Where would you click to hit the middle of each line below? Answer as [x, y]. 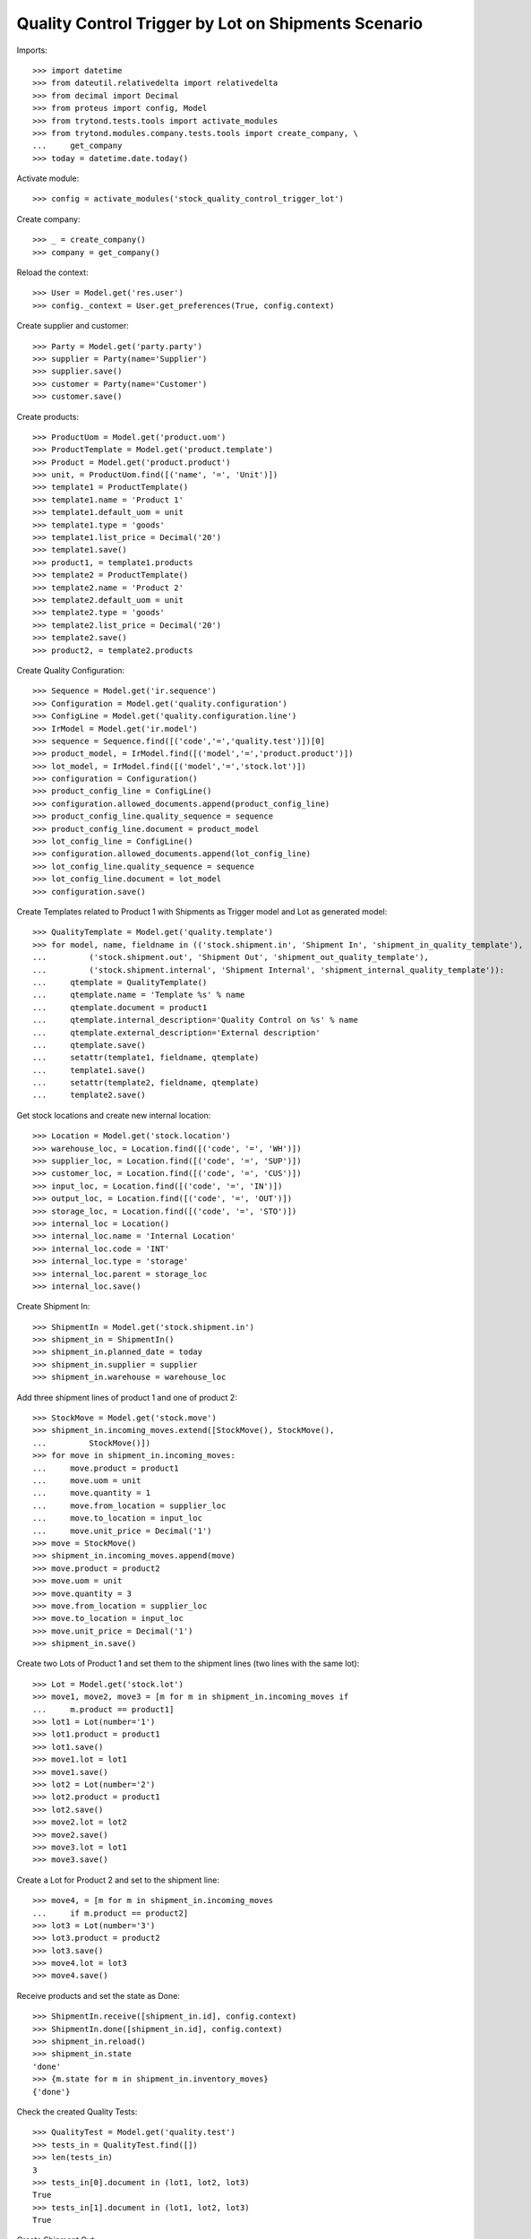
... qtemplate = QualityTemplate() [120, 982]
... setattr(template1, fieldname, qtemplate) [146, 1058]
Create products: [48, 416]
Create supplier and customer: [73, 326]
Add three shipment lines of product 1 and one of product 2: [127, 1397]
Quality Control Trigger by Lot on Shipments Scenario [220, 23]
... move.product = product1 [106, 1468]
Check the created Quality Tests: [77, 2111]
